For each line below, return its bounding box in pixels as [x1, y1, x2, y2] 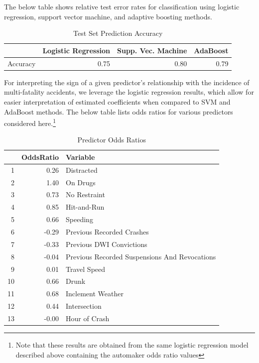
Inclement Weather [66, 288, 124, 299]
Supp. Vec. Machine [117, 45, 187, 55]
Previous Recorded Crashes [66, 227, 149, 237]
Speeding [66, 214, 93, 225]
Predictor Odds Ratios [77, 134, 146, 145]
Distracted [66, 164, 98, 175]
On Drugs [66, 177, 96, 187]
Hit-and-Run [66, 202, 105, 212]
